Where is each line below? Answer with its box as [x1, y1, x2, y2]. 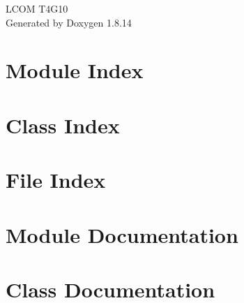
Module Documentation [6, 220, 238, 249]
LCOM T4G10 [6, 1, 68, 15]
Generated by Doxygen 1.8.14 [6, 15, 132, 29]
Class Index [6, 110, 120, 139]
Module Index [6, 56, 144, 84]
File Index [6, 165, 106, 194]
